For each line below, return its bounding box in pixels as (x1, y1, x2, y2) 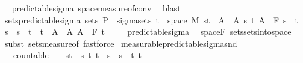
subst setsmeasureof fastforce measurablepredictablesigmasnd (4, 37, 237, 49)
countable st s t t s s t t (13, 49, 142, 61)
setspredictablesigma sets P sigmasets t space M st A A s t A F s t (4, 13, 299, 26)
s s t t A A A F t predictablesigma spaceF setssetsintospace (4, 25, 292, 38)
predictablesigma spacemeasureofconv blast (11, 2, 181, 14)
